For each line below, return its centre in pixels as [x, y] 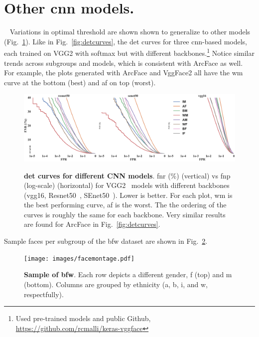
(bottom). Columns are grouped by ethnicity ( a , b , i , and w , [116, 284]
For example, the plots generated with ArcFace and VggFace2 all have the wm [124, 73]
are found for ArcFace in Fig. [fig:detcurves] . [92, 224]
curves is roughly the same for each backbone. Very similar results [125, 214]
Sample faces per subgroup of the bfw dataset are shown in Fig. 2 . [106, 241]
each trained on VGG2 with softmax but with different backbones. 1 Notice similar [129, 52]
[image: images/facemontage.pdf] [79, 258]
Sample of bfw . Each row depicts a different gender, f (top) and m [128, 274]
